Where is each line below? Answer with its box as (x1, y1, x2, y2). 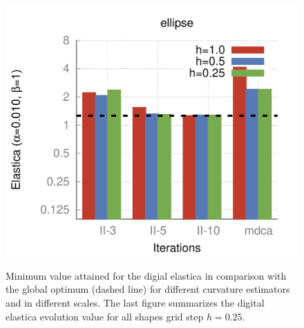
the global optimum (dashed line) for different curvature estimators (6, 282, 290, 296)
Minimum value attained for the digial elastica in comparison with (6, 268, 287, 282)
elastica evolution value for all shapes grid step (6, 309, 204, 323)
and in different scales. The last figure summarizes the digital (6, 295, 265, 309)
